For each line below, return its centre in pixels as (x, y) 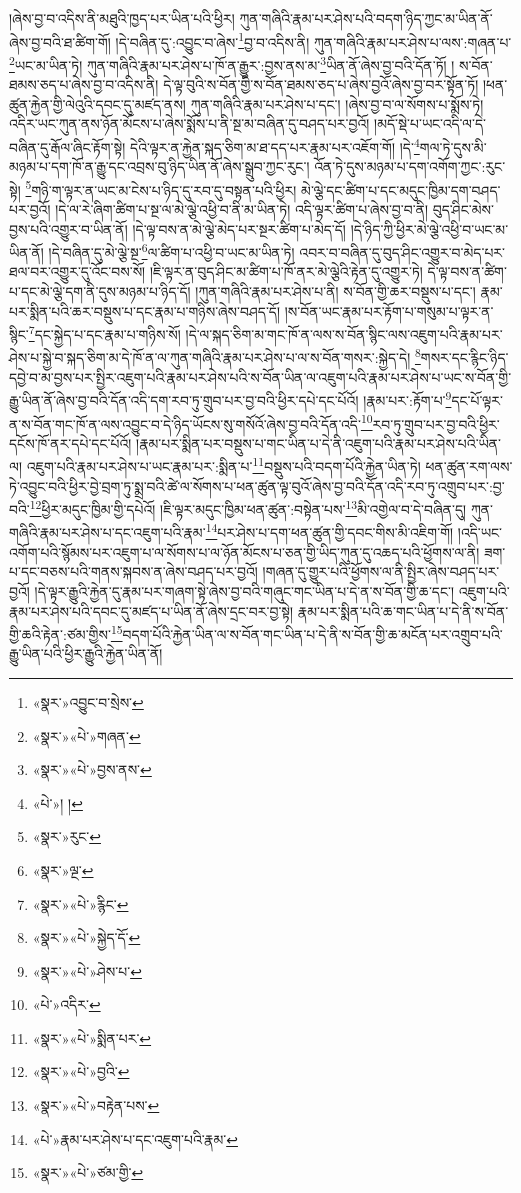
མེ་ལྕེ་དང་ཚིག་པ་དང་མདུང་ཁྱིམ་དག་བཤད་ (401, 189)
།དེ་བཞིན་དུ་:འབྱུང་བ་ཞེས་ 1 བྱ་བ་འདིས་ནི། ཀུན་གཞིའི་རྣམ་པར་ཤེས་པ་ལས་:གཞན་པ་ (313, 40)
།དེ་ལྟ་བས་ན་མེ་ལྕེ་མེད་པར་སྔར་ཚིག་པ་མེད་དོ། (239, 228)
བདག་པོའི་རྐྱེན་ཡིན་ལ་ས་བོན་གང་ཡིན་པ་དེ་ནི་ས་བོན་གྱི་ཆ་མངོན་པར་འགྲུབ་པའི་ (312, 633)
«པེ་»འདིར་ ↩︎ (66, 1004)
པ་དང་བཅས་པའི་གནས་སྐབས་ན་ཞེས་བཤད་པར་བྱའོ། (133, 571)
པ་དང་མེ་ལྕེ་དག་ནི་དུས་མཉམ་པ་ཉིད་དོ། (100, 291)
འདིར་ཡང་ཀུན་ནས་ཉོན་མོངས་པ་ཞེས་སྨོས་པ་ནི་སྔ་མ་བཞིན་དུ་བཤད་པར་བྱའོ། (189, 123)
